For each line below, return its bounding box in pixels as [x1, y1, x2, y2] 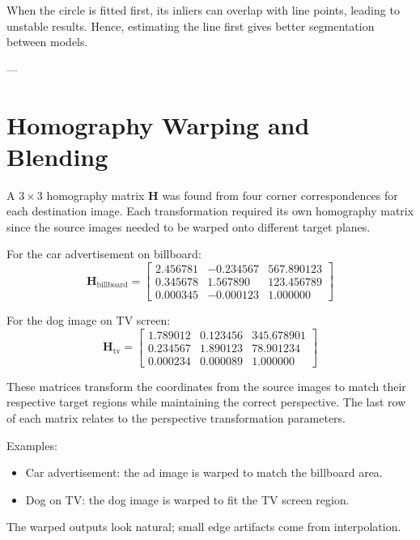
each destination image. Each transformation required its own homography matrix [6, 202, 414, 219]
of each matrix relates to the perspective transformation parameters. [6, 410, 346, 427]
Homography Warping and [6, 108, 310, 141]
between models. [6, 33, 88, 50]
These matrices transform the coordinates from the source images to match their [6, 377, 406, 394]
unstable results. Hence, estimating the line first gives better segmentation [6, 17, 375, 34]
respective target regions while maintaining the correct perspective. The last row [6, 393, 406, 410]
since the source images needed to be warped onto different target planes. [6, 218, 371, 235]
